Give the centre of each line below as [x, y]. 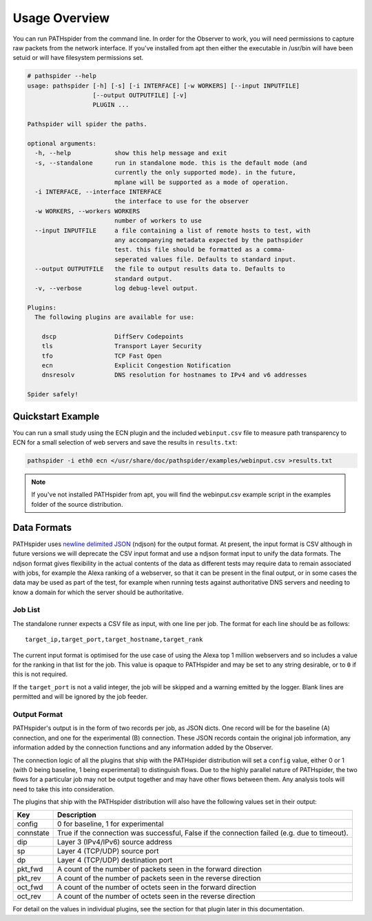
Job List [27, 610]
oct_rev [29, 896]
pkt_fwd [30, 869]
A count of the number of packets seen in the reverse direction [159, 878]
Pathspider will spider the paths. [87, 124]
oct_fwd [30, 887]
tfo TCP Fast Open [102, 356]
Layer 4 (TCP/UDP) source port [108, 851]
